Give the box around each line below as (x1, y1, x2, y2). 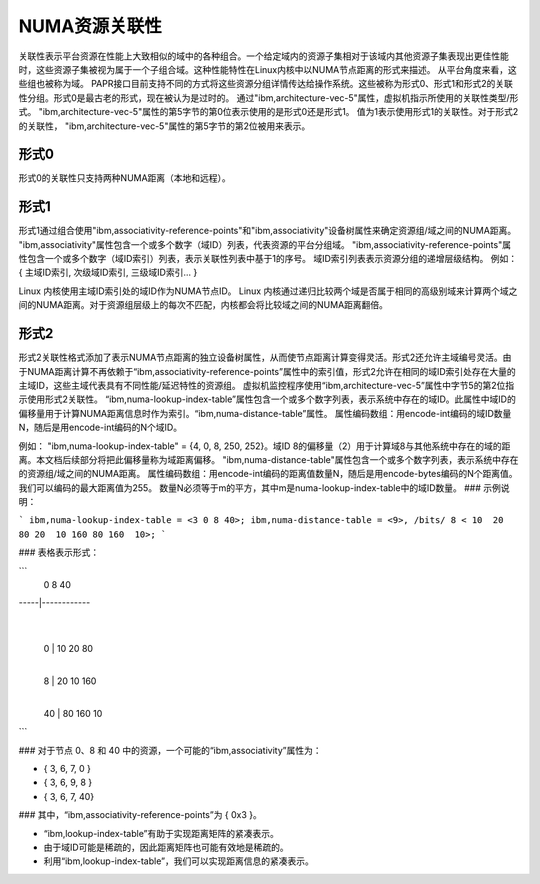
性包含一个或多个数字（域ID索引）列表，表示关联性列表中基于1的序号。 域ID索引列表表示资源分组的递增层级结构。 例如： (18, 253, 518, 265)
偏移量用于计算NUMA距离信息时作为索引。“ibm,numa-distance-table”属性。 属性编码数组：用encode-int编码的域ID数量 (18, 407, 512, 419)
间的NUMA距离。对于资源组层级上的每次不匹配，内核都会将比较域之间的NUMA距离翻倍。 (18, 299, 389, 311)
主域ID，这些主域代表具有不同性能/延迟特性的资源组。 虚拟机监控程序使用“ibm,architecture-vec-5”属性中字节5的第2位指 (18, 379, 515, 391)
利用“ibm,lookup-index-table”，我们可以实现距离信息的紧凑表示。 (43, 855, 314, 867)
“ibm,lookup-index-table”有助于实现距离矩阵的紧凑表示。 (43, 827, 279, 839)
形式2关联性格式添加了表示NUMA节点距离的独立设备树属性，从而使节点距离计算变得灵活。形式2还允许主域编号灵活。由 (18, 351, 512, 364)
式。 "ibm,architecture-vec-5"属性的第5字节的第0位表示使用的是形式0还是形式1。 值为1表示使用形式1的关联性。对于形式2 (18, 106, 519, 118)
